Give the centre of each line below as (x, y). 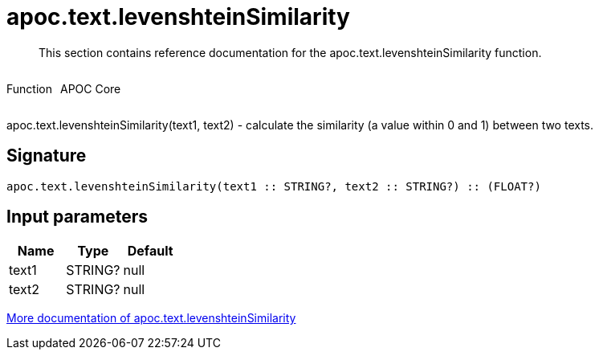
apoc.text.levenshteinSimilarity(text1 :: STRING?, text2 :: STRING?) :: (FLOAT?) (274, 186)
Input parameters (77, 217)
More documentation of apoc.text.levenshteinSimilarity (151, 318)
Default (150, 251)
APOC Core (90, 88)
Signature (47, 156)
